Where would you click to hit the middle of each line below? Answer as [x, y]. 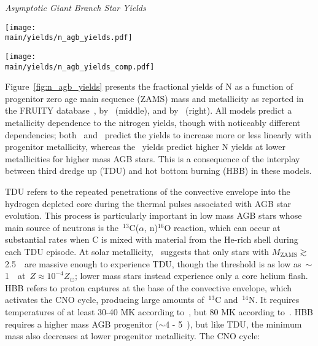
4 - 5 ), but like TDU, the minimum [234, 324]
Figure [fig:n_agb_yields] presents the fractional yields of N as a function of [149, 86]
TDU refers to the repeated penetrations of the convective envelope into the [148, 191]
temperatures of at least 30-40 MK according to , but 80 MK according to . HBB [159, 311]
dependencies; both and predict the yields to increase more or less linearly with [158, 134]
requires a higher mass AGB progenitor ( [82, 324]
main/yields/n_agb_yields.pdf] [69, 38]
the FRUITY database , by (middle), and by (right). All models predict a [149, 110]
